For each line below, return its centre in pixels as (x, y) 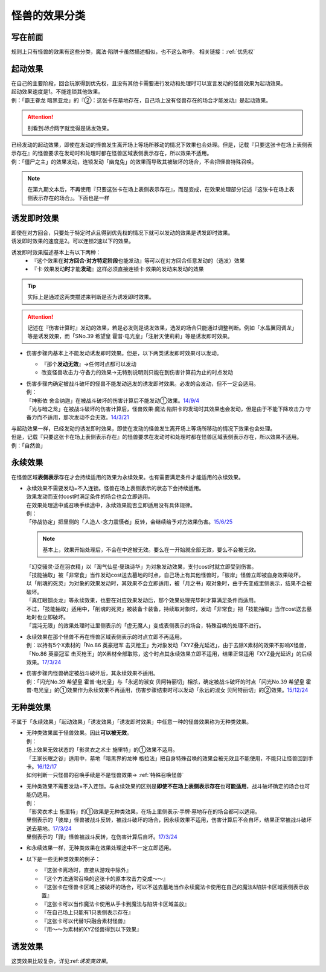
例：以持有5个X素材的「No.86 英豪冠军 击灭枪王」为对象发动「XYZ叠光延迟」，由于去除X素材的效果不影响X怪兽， (168, 645)
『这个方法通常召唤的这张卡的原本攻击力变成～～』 (105, 878)
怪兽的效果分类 (48, 16)
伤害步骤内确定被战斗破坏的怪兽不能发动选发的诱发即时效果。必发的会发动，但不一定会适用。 (142, 383)
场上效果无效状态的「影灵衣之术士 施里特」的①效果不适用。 (102, 750)
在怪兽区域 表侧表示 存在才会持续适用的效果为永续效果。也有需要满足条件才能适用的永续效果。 (127, 477)
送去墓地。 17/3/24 (49, 828)
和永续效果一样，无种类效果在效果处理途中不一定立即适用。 (100, 848)
